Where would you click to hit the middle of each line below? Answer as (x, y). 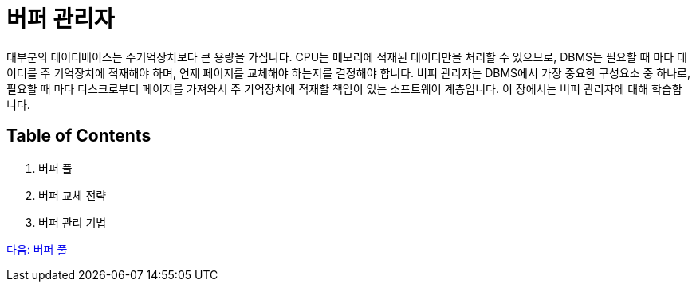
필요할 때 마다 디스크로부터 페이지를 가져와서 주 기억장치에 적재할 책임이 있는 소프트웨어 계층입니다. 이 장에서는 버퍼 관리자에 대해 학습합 (344, 88)
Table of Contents (79, 136)
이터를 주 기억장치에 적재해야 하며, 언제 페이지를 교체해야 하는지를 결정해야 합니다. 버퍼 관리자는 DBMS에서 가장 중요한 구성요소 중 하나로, (349, 72)
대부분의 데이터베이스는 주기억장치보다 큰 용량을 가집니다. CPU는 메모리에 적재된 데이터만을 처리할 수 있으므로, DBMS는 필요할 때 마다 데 (347, 56)
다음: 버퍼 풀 (37, 249)
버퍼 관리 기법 (73, 222)
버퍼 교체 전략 (73, 195)
